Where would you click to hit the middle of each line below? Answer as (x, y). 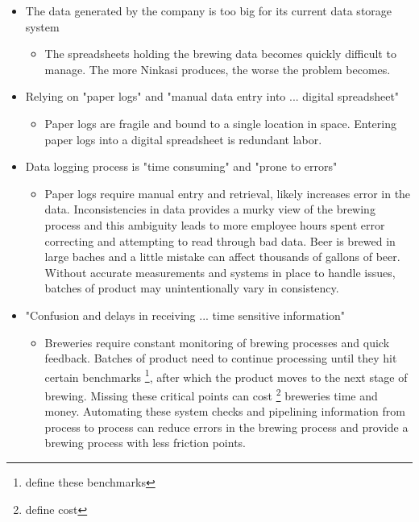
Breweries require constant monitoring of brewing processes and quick (217, 342)
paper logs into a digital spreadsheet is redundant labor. (183, 139)
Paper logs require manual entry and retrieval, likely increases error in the (228, 193)
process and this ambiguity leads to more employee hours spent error (215, 224)
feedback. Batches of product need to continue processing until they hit (221, 358)
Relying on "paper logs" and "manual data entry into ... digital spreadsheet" (212, 96)
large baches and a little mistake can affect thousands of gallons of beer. (222, 257)
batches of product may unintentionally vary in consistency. (192, 288)
